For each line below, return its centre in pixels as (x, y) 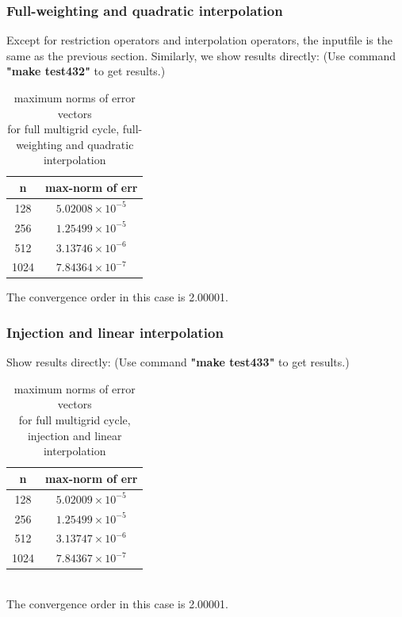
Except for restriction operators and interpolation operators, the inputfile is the (199, 40)
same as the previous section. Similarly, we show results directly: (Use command (201, 55)
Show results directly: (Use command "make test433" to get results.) (178, 362)
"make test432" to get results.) (86, 71)
